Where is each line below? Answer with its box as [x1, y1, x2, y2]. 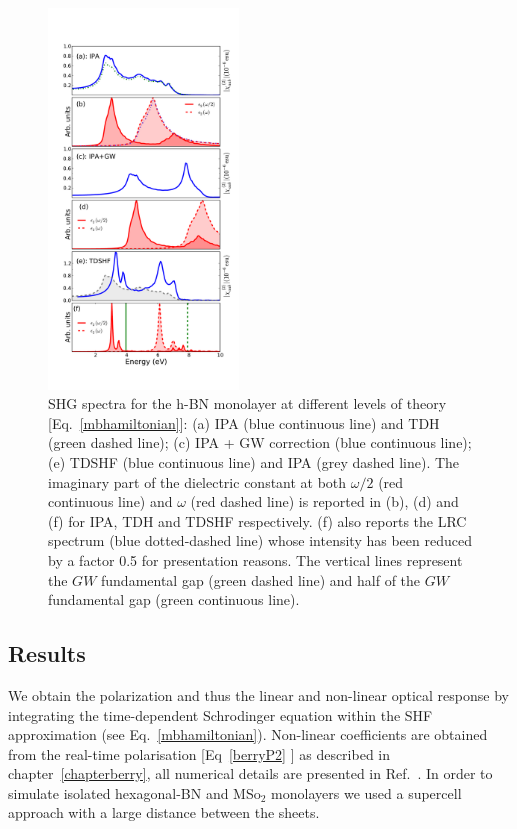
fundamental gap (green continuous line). [48, 589, 300, 610]
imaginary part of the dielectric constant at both [48, 471, 347, 492]
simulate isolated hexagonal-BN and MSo [8, 782, 261, 803]
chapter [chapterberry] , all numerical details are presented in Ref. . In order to [8, 763, 493, 784]
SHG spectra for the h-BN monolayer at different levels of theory [48, 393, 447, 414]
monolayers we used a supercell [271, 782, 462, 803]
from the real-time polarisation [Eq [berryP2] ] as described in [8, 743, 391, 764]
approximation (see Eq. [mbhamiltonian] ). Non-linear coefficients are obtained [8, 724, 488, 745]
